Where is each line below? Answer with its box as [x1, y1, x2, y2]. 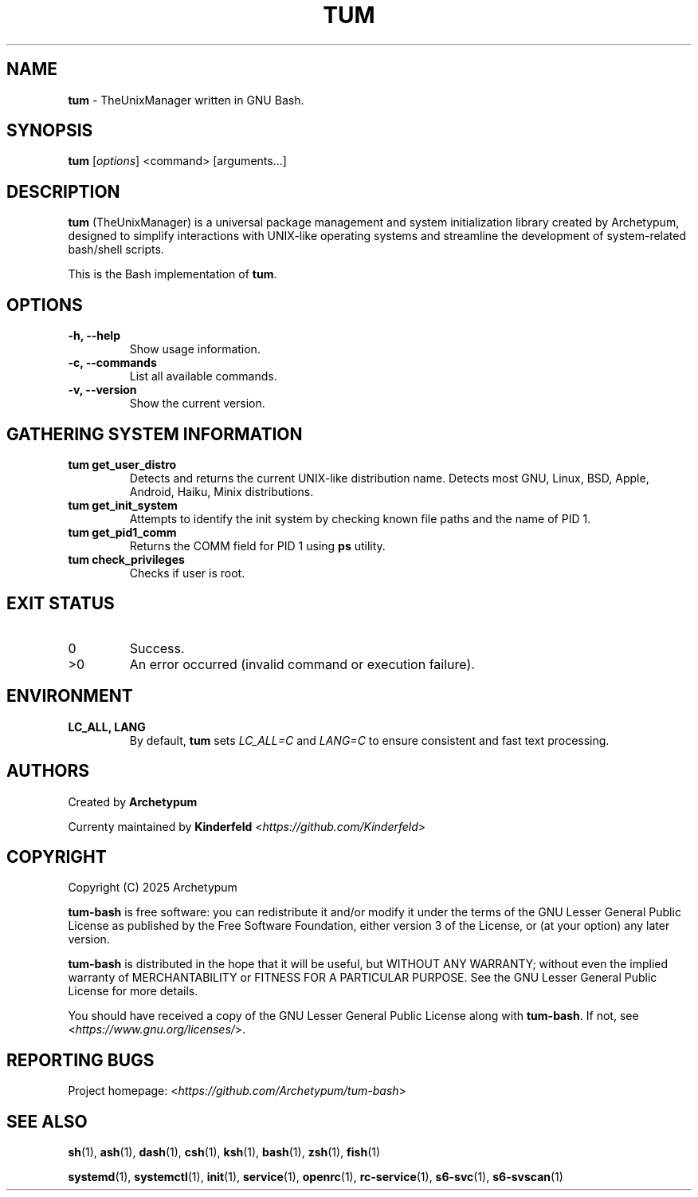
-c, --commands [68, 356, 157, 370]
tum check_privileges [68, 552, 185, 566]
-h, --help [68, 329, 120, 343]
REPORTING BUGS [6, 1049, 155, 1070]
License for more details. [68, 984, 198, 998]
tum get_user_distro [68, 457, 177, 471]
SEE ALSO [6, 1111, 88, 1132]
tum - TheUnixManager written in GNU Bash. [68, 93, 304, 107]
